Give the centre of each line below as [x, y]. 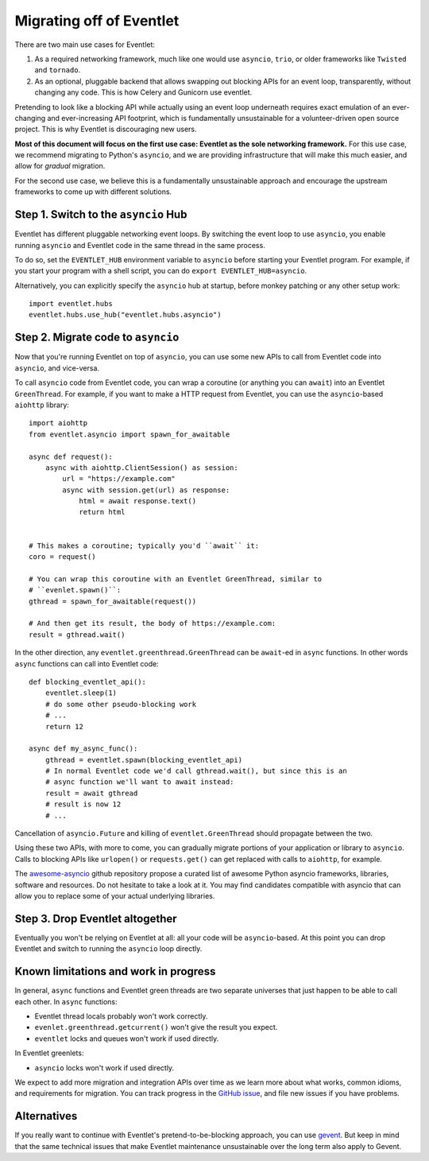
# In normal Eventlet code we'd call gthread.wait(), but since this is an [196, 771]
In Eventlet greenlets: [49, 1053]
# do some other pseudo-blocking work [121, 704]
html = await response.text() [138, 501]
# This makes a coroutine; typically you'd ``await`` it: [144, 546]
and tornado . [58, 70]
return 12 [64, 726]
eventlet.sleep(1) [81, 693]
